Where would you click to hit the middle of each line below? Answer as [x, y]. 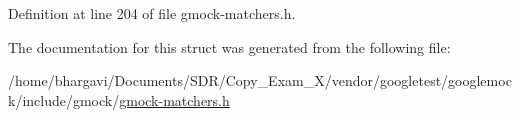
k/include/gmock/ [64, 99]
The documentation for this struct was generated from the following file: [229, 46]
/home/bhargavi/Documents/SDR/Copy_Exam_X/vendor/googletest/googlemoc [260, 80]
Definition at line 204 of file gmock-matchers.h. [152, 13]
